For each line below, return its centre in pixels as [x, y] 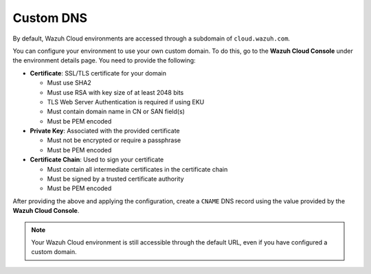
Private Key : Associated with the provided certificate [105, 131]
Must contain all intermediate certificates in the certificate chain [137, 169]
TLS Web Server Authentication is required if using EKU [126, 102]
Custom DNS [50, 18]
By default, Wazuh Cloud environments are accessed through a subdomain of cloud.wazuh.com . [151, 38]
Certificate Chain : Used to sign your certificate [97, 160]
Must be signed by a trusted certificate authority [115, 179]
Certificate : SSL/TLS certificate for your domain [98, 73]
